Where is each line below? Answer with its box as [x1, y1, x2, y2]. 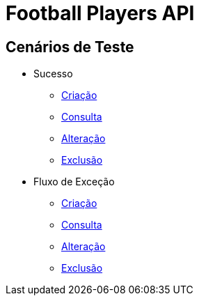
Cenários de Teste [6, 38, 134, 56]
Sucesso [33, 68, 73, 80]
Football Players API [6, 1, 195, 25]
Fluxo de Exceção [33, 176, 115, 188]
